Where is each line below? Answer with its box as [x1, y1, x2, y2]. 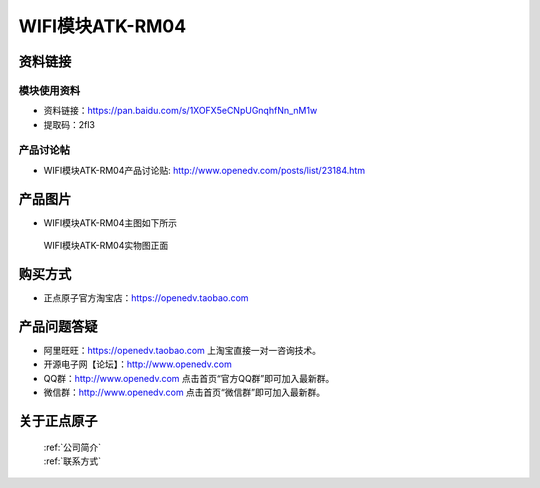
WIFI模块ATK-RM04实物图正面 [43, 240, 169, 252]
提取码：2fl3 [43, 118, 95, 130]
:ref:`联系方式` [43, 455, 102, 467]
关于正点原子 [18, 412, 98, 429]
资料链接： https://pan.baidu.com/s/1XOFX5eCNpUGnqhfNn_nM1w [43, 105, 318, 117]
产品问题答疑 [18, 318, 98, 335]
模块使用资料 [18, 83, 81, 97]
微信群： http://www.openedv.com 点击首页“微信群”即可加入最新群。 [43, 386, 325, 399]
